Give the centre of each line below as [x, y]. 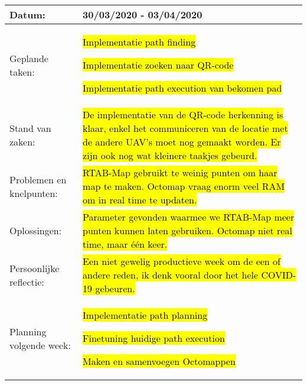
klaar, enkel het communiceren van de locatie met [185, 128]
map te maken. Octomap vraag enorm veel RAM [184, 186]
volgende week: [40, 345]
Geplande [29, 58]
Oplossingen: [36, 230]
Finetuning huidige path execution [154, 338]
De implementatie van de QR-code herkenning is [183, 114]
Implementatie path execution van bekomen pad [182, 88]
